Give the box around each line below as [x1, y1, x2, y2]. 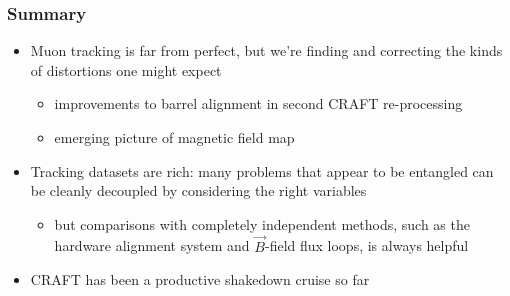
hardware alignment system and [54, 235, 250, 256]
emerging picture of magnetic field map [54, 127, 295, 147]
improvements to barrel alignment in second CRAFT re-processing [54, 93, 463, 114]
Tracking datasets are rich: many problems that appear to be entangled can [30, 160, 494, 181]
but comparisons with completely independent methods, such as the [54, 213, 470, 234]
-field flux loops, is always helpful [264, 235, 469, 256]
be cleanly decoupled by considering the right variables [30, 180, 367, 201]
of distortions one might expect [30, 59, 222, 80]
